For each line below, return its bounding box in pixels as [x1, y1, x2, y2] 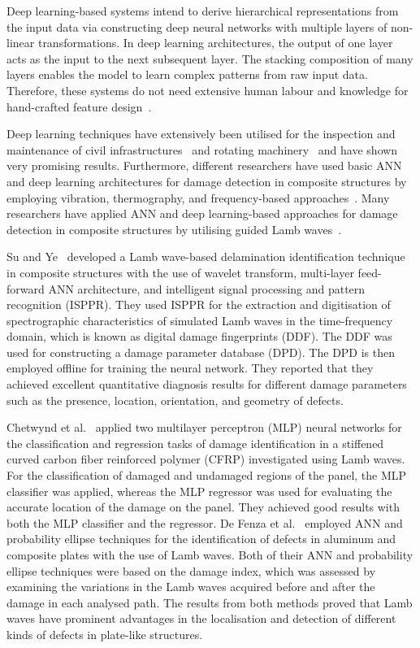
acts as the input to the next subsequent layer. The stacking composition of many [6, 50, 414, 67]
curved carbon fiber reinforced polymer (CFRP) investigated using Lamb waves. [6, 450, 405, 468]
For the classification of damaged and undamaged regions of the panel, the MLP [6, 467, 407, 484]
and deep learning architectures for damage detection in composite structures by [6, 172, 407, 189]
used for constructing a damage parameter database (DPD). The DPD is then [6, 343, 396, 360]
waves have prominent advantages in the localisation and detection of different [6, 610, 396, 627]
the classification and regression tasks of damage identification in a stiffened [6, 434, 384, 451]
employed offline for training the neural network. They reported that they [6, 359, 374, 376]
